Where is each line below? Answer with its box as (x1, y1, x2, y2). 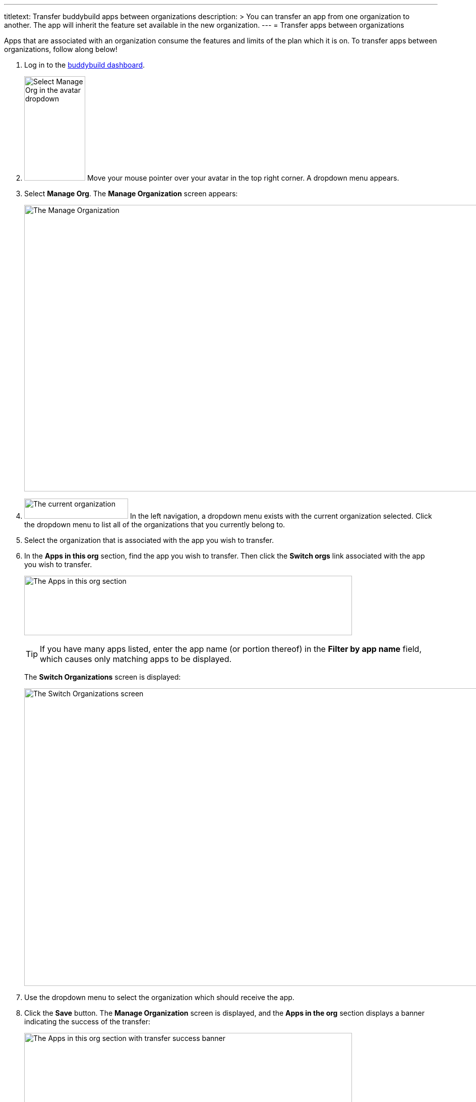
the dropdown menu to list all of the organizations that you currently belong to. (24, 520, 285, 529)
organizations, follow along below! (4, 45, 117, 53)
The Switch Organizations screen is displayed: (24, 673, 181, 681)
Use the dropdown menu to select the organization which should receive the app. (24, 993, 294, 1002)
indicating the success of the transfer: (24, 1017, 150, 1026)
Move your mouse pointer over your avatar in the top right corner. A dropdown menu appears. (87, 174, 399, 182)
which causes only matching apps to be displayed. (40, 654, 232, 664)
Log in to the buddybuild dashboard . (24, 61, 145, 69)
